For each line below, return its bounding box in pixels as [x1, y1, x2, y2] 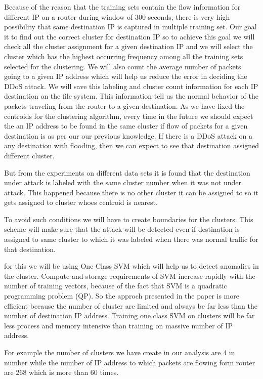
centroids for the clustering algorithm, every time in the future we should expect [4, 110, 253, 121]
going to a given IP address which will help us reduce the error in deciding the [4, 71, 247, 81]
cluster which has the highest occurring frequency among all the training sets [4, 51, 243, 61]
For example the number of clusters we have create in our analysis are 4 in [4, 347, 235, 357]
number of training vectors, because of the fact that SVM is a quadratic [4, 280, 227, 291]
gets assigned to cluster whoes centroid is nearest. [4, 197, 158, 207]
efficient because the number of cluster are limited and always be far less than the [4, 300, 257, 311]
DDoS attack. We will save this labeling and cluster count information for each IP [4, 80, 258, 91]
